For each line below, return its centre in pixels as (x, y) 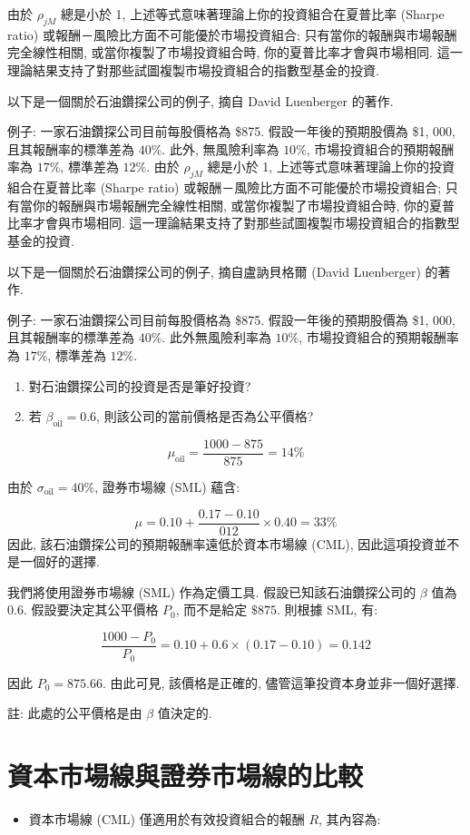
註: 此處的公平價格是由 (75, 713)
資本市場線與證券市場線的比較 (186, 775)
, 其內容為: (350, 818)
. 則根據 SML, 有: (328, 609)
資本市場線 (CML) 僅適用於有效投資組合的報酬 (166, 818)
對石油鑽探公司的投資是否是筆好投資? (140, 385)
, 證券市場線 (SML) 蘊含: (167, 486)
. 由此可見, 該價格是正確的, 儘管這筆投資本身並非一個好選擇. (281, 682)
